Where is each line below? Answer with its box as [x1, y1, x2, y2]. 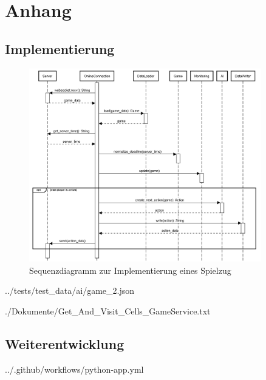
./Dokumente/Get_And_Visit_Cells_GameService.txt [5, 304, 211, 317]
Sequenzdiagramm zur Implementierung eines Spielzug [29, 263, 231, 276]
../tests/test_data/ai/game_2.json [5, 284, 135, 297]
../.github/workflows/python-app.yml [5, 362, 144, 375]
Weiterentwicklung [5, 334, 124, 353]
